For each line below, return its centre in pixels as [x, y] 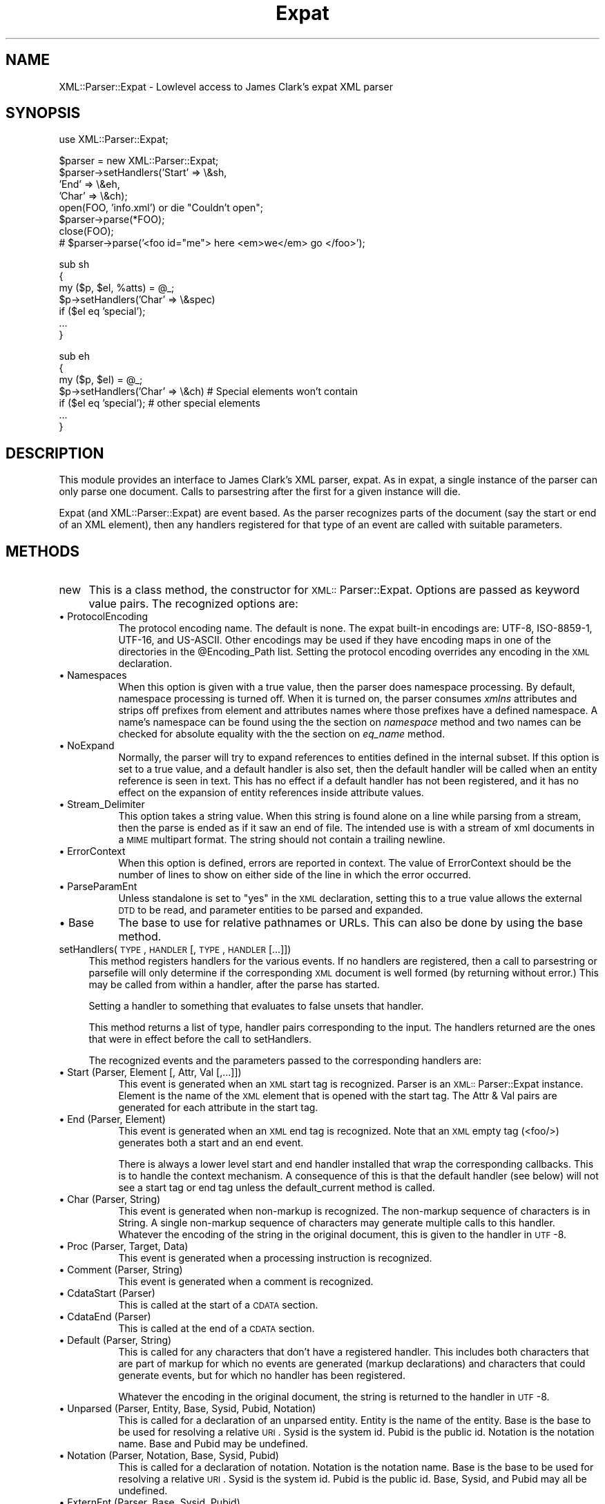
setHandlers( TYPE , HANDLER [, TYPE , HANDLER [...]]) [175, 949]
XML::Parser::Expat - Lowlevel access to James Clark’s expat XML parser [226, 86]
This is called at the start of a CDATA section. [218, 1305]
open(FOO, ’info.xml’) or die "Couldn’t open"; [161, 208]
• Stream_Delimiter [102, 804]
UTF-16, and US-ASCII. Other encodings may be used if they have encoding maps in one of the [335, 640]
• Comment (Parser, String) [121, 1270]
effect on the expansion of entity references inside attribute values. [271, 793]
